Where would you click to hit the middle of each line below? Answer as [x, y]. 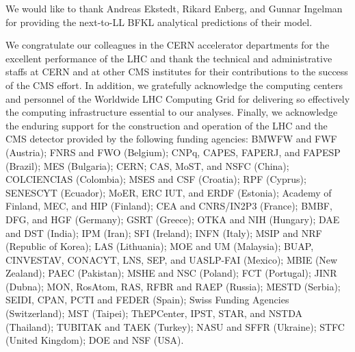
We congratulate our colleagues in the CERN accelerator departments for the [168, 45]
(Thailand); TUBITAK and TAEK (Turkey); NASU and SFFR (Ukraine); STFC [175, 326]
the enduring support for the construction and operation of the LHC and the [167, 125]
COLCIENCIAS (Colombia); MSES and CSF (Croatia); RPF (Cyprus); [156, 179]
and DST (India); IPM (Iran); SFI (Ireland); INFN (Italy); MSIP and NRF [164, 232]
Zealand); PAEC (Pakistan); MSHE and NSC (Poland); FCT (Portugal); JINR [171, 273]
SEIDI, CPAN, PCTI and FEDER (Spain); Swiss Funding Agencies [147, 300]
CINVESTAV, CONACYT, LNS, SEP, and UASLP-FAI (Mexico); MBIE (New [172, 259]
